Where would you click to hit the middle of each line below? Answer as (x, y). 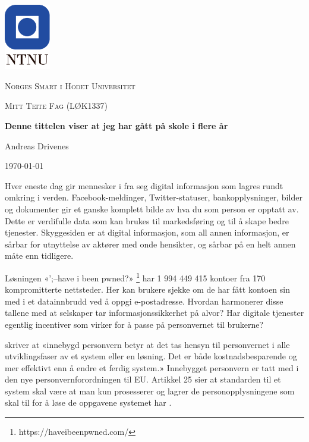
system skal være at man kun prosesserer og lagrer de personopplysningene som (150, 391)
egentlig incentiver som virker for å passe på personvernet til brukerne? (134, 324)
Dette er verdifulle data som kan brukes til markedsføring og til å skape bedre (147, 220)
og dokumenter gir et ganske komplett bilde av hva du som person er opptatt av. (152, 209)
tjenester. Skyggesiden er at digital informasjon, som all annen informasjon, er (147, 232)
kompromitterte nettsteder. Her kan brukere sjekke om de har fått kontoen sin (147, 289)
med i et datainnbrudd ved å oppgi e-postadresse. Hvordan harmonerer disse (144, 301)
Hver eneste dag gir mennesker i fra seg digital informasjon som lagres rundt (144, 185)
